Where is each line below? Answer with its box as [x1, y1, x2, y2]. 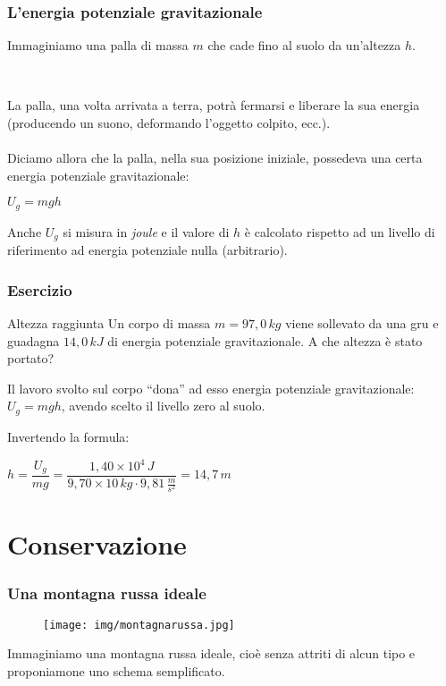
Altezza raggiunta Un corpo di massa [7, 314, 211, 333]
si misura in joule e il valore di [63, 222, 230, 241]
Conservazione [7, 526, 187, 563]
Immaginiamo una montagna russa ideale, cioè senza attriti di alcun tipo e [7, 644, 416, 663]
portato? [7, 349, 55, 368]
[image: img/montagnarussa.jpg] [43, 618, 235, 631]
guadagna [7, 331, 60, 350]
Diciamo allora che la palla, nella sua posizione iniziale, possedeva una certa [7, 148, 423, 167]
